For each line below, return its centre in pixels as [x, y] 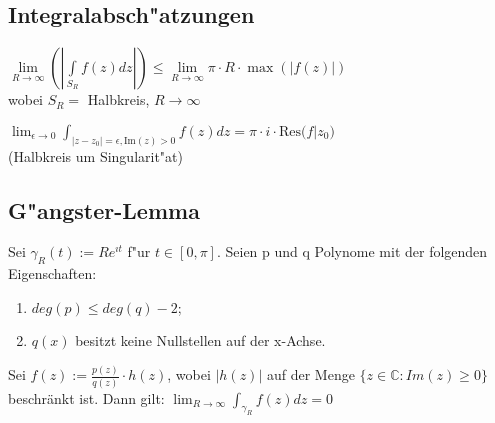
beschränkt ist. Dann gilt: [86, 397]
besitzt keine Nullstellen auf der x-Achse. [200, 340]
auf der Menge [310, 374]
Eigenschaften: [52, 273]
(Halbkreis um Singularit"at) [95, 155]
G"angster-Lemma [104, 209]
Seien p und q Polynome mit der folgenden [356, 251]
